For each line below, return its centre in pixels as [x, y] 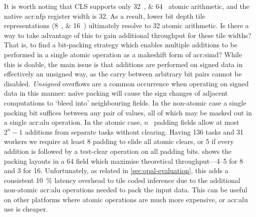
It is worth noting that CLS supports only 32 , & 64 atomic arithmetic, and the [127, 6]
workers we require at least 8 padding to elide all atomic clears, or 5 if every [119, 141]
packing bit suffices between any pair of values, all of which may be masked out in [128, 112]
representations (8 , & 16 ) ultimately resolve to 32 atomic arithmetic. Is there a [127, 25]
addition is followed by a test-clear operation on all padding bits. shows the [118, 151]
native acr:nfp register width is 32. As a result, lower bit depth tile [105, 16]
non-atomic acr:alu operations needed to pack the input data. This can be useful [126, 190]
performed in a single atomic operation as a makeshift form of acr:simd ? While [123, 54]
